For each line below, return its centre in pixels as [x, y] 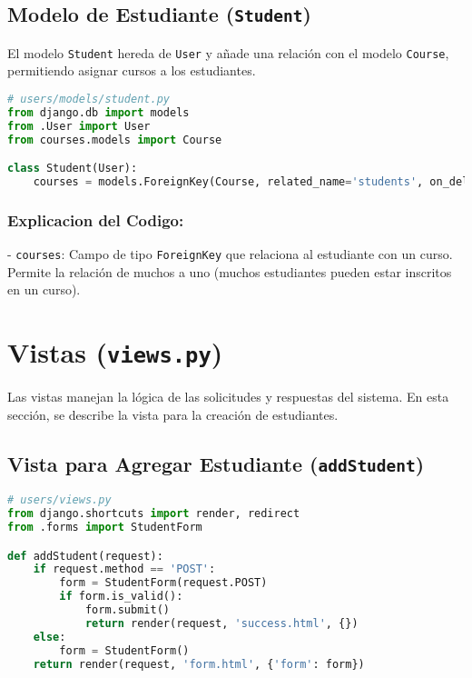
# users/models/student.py [88, 100]
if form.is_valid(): [121, 597]
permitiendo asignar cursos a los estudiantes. [132, 70]
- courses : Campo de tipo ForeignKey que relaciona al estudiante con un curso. [230, 254]
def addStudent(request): [85, 556]
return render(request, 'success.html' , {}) [221, 623]
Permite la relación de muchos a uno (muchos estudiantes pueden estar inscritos [230, 271]
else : [49, 637]
